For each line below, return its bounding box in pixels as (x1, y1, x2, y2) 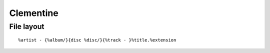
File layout (9, 22, 44, 31)
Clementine (9, 7, 58, 18)
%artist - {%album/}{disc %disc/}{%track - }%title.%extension (18, 37, 176, 43)
